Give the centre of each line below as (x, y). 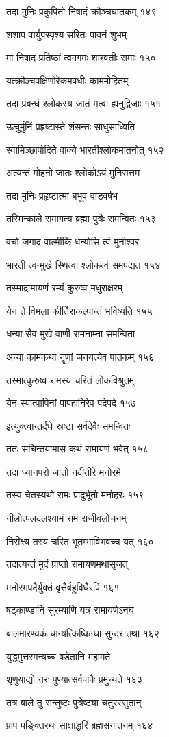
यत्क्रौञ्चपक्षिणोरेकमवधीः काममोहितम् (67, 80)
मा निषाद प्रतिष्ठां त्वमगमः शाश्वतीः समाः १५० (81, 57)
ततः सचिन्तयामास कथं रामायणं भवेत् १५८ (77, 449)
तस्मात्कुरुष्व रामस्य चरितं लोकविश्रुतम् (70, 379)
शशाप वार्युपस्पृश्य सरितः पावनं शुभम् (67, 34)
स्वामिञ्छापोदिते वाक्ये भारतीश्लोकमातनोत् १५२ (85, 149)
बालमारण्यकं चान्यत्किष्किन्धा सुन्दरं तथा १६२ (83, 633)
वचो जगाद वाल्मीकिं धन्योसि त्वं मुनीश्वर (73, 241)
